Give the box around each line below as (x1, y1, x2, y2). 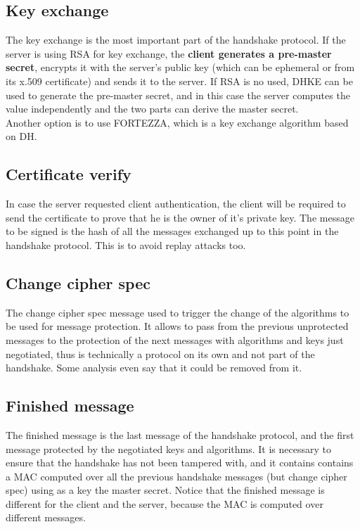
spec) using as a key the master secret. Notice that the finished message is (6, 483, 325, 497)
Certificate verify (6, 163, 131, 185)
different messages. (6, 510, 86, 525)
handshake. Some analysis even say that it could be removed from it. (6, 360, 302, 375)
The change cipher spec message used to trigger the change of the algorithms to (6, 305, 349, 319)
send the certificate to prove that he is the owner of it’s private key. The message (6, 210, 354, 224)
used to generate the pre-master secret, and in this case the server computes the (6, 87, 350, 102)
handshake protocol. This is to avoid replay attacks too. (6, 237, 246, 252)
